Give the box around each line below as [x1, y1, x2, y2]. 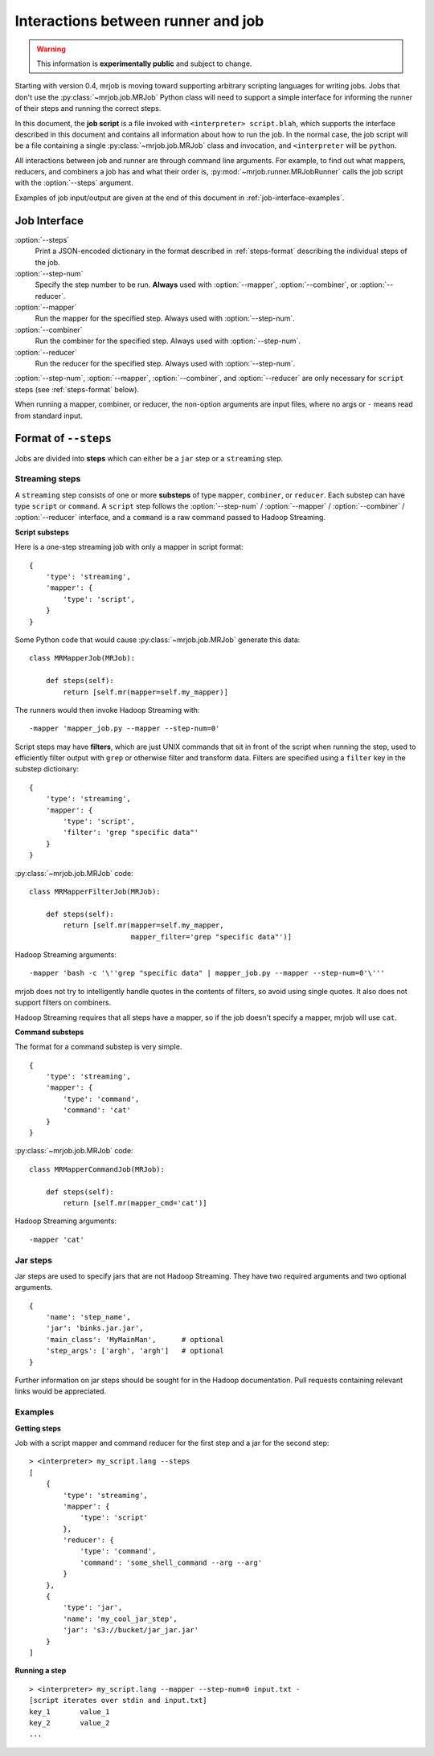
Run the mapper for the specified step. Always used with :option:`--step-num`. [35, 313, 295, 323]
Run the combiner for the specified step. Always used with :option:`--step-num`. [35, 336, 301, 346]
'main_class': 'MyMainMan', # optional [45, 1335, 224, 1344]
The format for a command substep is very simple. [14, 1042, 182, 1052]
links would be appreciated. [14, 1386, 107, 1396]
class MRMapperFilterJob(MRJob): [29, 886, 161, 896]
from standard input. [14, 411, 84, 420]
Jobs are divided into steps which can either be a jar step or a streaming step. [14, 453, 284, 463]
